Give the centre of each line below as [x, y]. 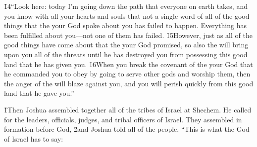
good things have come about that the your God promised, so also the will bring [126, 45]
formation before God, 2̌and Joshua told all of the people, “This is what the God [127, 129]
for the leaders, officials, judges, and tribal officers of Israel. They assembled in [123, 119]
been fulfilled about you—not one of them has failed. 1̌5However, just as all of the [128, 35]
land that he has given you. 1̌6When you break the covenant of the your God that [128, 64]
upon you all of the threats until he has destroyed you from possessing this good [126, 54]
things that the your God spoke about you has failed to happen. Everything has [125, 25]
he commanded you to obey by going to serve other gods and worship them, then [127, 74]
